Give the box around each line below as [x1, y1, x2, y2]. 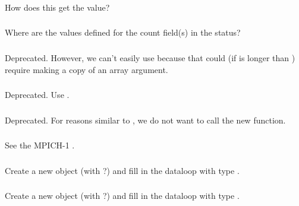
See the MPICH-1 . [5, 139, 75, 151]
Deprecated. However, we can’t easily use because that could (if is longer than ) [5, 51, 295, 64]
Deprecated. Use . [5, 88, 70, 101]
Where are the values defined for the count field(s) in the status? [5, 26, 241, 39]
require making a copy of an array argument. [5, 63, 168, 75]
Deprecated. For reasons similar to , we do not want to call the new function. [5, 113, 286, 126]
